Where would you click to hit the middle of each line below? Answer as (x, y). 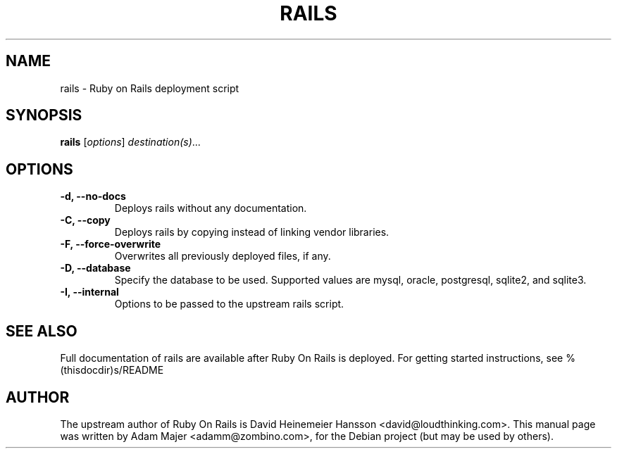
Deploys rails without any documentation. (211, 208)
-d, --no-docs (93, 196)
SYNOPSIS (44, 115)
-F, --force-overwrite (111, 244)
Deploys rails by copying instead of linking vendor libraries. (252, 232)
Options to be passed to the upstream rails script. (229, 304)
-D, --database (95, 268)
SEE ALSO (42, 331)
